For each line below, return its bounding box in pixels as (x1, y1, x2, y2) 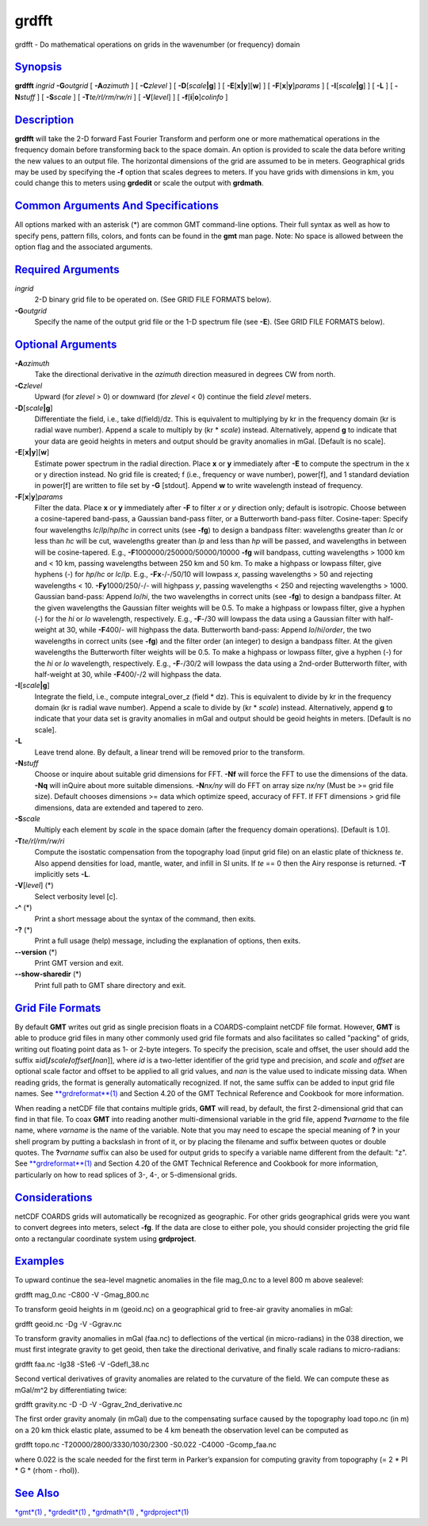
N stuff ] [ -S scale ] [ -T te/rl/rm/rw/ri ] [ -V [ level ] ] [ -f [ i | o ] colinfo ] (14, 92, 228, 102)
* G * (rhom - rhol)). (14, 1465, 79, 1475)
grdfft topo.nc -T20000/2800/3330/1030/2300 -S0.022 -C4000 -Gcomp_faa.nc (14, 1440, 277, 1450)
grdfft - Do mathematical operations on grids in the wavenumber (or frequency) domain (14, 40, 300, 49)
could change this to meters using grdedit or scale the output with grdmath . (14, 179, 265, 188)
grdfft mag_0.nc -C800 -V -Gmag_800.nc (14, 1290, 150, 1299)
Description (14, 113, 75, 126)
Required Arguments (14, 263, 120, 276)
